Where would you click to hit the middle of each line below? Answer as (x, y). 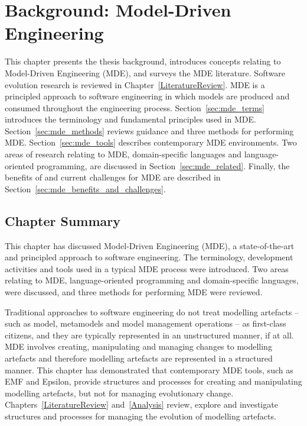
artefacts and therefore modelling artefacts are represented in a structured (139, 358)
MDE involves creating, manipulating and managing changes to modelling (138, 346)
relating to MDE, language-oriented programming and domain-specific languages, (152, 280)
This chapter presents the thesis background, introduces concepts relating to (143, 61)
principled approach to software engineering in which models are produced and (147, 96)
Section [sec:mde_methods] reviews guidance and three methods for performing (149, 130)
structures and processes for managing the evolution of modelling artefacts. (141, 416)
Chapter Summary (63, 220)
